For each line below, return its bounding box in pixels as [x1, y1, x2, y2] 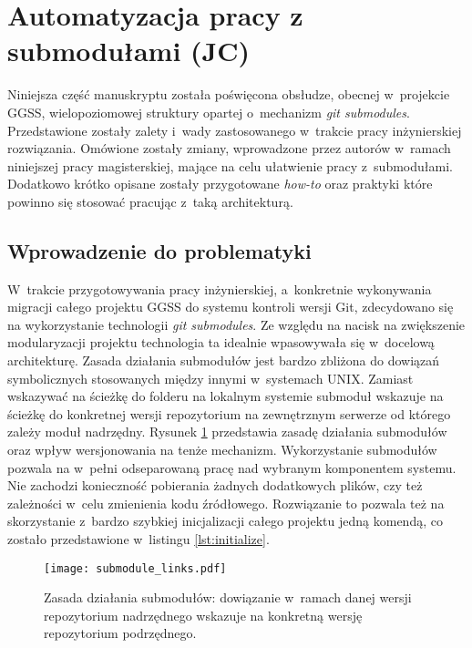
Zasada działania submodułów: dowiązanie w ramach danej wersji [44, 588, 412, 607]
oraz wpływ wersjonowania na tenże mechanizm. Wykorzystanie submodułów [7, 440, 437, 459]
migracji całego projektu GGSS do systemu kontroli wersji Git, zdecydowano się [7, 297, 454, 316]
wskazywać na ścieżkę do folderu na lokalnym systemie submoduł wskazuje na [7, 386, 444, 406]
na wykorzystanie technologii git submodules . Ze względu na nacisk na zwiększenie [7, 314, 466, 334]
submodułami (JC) [7, 32, 251, 69]
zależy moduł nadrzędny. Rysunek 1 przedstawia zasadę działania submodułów [7, 422, 447, 441]
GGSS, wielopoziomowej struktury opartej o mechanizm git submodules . [7, 102, 410, 121]
